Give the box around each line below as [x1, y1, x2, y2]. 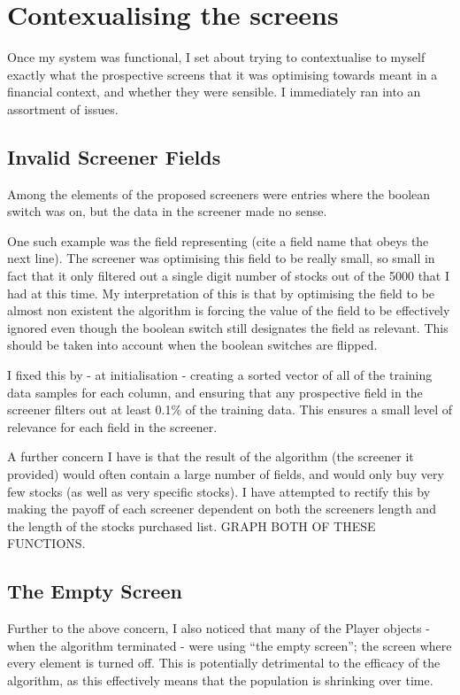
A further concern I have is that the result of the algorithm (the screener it [7, 447, 414, 466]
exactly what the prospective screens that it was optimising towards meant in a [7, 65, 438, 83]
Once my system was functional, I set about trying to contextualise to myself [7, 48, 425, 66]
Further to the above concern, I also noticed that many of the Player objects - [7, 619, 430, 637]
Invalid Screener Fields [7, 143, 221, 170]
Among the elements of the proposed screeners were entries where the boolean [7, 184, 431, 203]
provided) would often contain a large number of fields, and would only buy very [7, 465, 444, 483]
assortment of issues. [7, 99, 119, 118]
